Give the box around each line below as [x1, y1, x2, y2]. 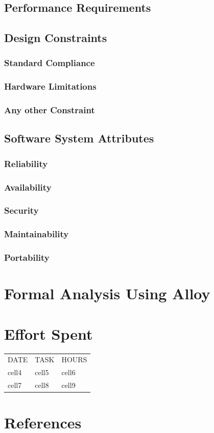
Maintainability [4, 228, 69, 240]
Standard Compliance [4, 56, 95, 69]
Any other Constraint [4, 104, 95, 116]
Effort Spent [4, 323, 93, 344]
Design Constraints [4, 30, 107, 46]
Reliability [4, 157, 48, 170]
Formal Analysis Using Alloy [4, 283, 210, 304]
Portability [4, 251, 50, 264]
